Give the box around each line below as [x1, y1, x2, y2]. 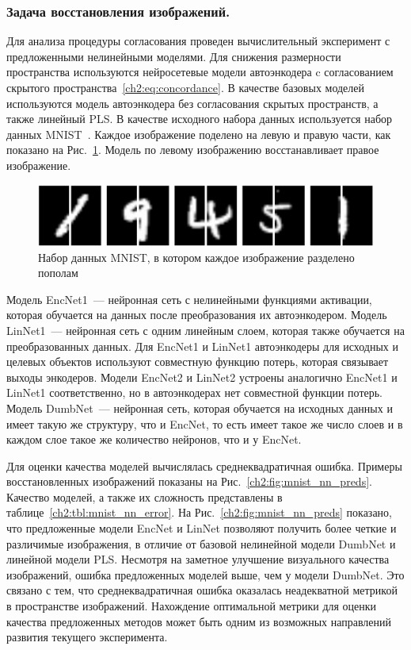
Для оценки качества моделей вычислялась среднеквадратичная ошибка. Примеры [6, 457, 402, 474]
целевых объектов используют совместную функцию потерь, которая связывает [6, 353, 389, 370]
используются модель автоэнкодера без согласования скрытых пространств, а [6, 94, 379, 111]
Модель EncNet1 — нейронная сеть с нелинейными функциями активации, [6, 290, 372, 307]
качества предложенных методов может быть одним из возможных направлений [6, 613, 392, 629]
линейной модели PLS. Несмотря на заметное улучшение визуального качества [6, 551, 390, 567]
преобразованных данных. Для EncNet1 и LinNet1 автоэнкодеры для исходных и [6, 337, 399, 354]
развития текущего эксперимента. [6, 629, 168, 645]
